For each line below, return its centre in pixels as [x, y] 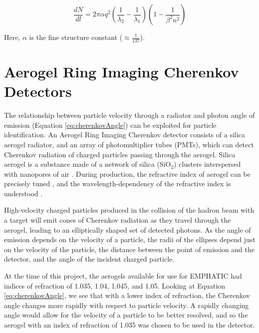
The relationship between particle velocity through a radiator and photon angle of [129, 115]
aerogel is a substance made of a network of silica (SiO [88, 164]
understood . [23, 193]
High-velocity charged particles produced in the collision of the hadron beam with [129, 210]
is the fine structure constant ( [76, 37]
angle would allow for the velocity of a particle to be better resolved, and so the [126, 315]
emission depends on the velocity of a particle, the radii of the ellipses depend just [130, 239]
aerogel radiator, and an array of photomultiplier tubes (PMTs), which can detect [129, 144]
